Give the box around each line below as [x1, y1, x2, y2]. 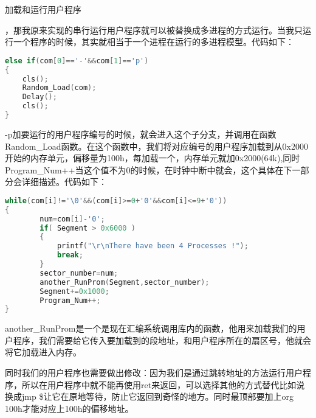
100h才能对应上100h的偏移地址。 [5, 402, 134, 414]
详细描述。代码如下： [21, 175, 107, 188]
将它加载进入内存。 [5, 346, 81, 358]
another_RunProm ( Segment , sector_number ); [39, 277, 210, 287]
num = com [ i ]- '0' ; [39, 214, 105, 223]
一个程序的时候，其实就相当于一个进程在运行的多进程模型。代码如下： [13, 35, 294, 48]
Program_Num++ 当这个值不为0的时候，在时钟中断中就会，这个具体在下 [5, 163, 292, 176]
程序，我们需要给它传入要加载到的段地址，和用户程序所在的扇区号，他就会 [13, 333, 311, 346]
